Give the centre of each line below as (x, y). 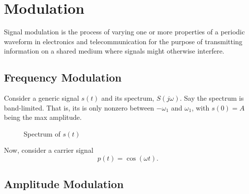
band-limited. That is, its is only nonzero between (79, 107)
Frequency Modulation (63, 77)
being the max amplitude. (43, 117)
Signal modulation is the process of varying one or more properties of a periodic (124, 32)
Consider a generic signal (42, 98)
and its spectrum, (128, 98)
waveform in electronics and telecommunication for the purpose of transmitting (123, 41)
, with (201, 107)
